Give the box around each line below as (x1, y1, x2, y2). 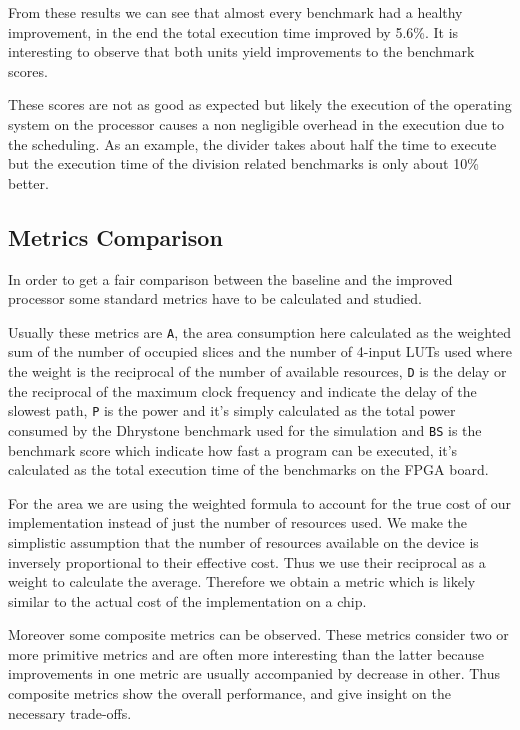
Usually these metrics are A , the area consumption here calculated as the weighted (8, 321, 512, 342)
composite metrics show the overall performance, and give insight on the (8, 683, 451, 704)
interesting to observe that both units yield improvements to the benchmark (8, 41, 475, 62)
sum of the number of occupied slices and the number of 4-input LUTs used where (8, 341, 512, 362)
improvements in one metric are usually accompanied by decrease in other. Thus (8, 663, 501, 684)
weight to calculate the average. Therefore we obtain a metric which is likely (8, 571, 476, 592)
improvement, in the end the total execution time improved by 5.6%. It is (8, 21, 459, 42)
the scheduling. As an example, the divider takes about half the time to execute (8, 133, 497, 154)
